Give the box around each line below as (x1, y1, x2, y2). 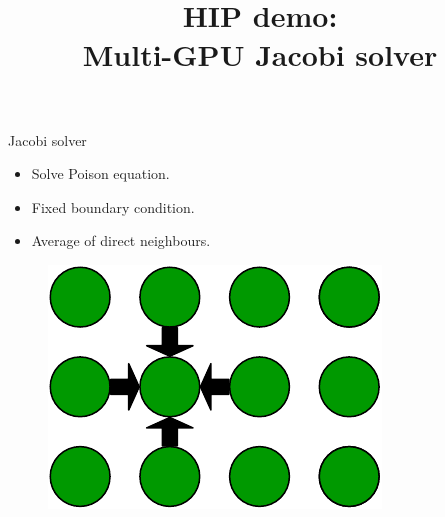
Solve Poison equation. (31, 163, 170, 184)
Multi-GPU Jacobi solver (82, 34, 438, 75)
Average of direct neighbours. (31, 230, 211, 251)
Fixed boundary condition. (31, 196, 195, 217)
